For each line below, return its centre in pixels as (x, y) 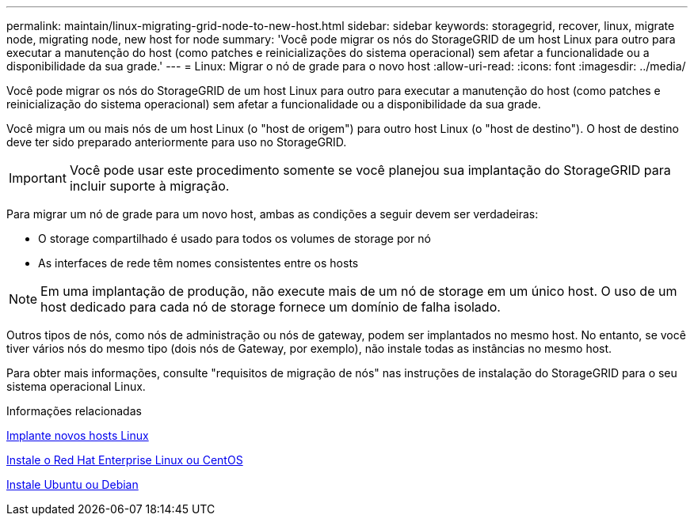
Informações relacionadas (74, 411)
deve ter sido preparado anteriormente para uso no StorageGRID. (177, 142)
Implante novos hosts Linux (78, 435)
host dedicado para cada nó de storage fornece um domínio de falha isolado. (271, 307)
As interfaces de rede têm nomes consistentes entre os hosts (198, 263)
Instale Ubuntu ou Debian (72, 484)
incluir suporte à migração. (149, 186)
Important (38, 178)
